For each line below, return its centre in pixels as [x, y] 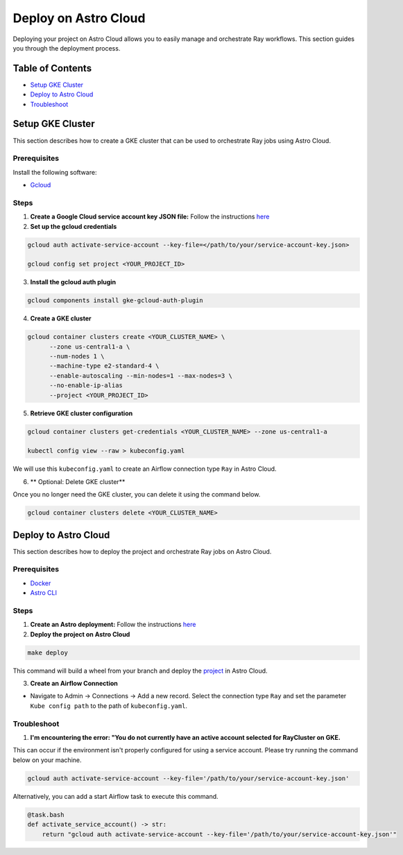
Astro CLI [43, 593]
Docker [41, 583]
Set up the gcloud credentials [74, 226]
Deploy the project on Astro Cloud [80, 634]
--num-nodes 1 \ [77, 356]
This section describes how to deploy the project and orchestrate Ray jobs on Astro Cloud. [142, 551]
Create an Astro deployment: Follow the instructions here [113, 625]
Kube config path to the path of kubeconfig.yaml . [109, 706]
